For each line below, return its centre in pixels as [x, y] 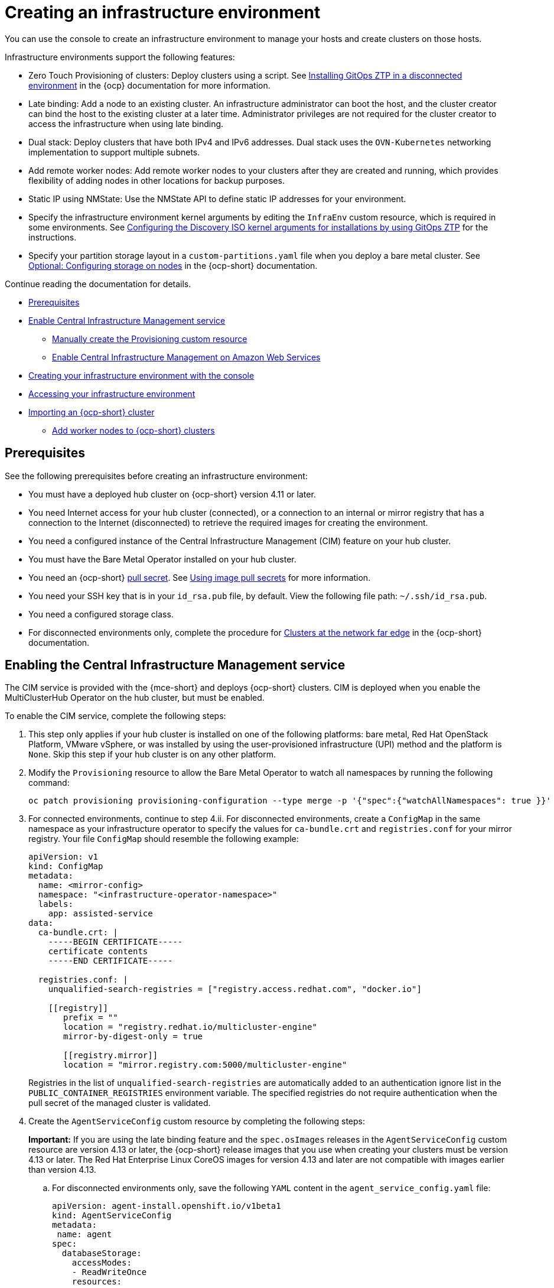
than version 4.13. [62, 1170]
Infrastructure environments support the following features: [120, 57]
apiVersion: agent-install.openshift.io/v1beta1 [167, 1206]
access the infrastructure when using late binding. [126, 123]
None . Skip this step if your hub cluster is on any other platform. [152, 754]
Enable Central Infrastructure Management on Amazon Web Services [186, 357]
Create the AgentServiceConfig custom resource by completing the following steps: [197, 1121]
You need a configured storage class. [101, 614]
